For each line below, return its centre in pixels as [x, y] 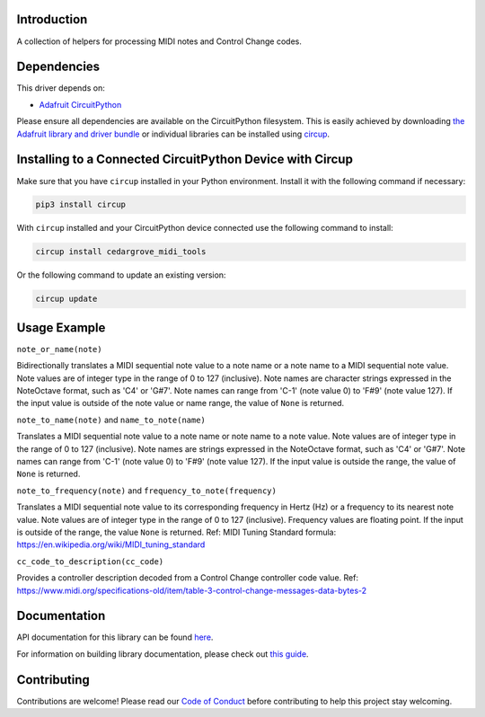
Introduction [52, 19]
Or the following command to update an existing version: [121, 275]
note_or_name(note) [59, 349]
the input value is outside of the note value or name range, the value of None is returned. [181, 403]
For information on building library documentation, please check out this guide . [163, 654]
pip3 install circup [80, 205]
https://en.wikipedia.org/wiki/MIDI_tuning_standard [111, 544]
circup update [66, 299]
